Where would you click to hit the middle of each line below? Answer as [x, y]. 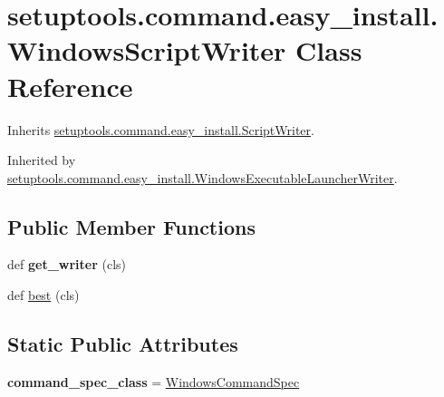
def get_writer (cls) [67, 264]
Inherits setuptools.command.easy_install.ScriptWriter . [161, 129]
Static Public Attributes [123, 344]
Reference [70, 86]
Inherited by [42, 160]
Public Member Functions [131, 226]
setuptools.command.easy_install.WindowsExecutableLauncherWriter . [203, 177]
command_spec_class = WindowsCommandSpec [154, 381]
